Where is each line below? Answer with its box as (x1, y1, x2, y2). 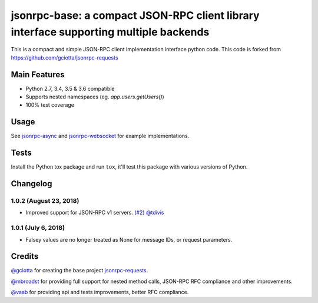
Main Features (11, 70, 65, 80)
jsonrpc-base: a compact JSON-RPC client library (11, 9, 260, 22)
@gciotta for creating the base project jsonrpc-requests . (11, 267, 148, 274)
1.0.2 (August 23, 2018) (11, 197, 79, 205)
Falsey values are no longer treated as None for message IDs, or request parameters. (25, 236, 233, 243)
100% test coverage (25, 101, 75, 108)
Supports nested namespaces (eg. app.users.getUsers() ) (25, 93, 164, 100)
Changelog (11, 179, 52, 189)
